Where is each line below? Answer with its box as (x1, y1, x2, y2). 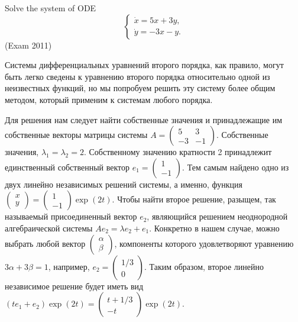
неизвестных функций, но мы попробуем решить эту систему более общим (5, 82, 276, 94)
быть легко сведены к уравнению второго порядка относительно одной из (5, 70, 270, 82)
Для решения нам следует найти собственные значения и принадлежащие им (5, 113, 283, 125)
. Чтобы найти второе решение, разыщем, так (112, 193, 276, 205)
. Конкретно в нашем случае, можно (149, 221, 280, 234)
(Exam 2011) (5, 38, 52, 51)
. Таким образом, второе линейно (144, 260, 264, 272)
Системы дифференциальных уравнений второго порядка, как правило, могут (5, 59, 284, 71)
